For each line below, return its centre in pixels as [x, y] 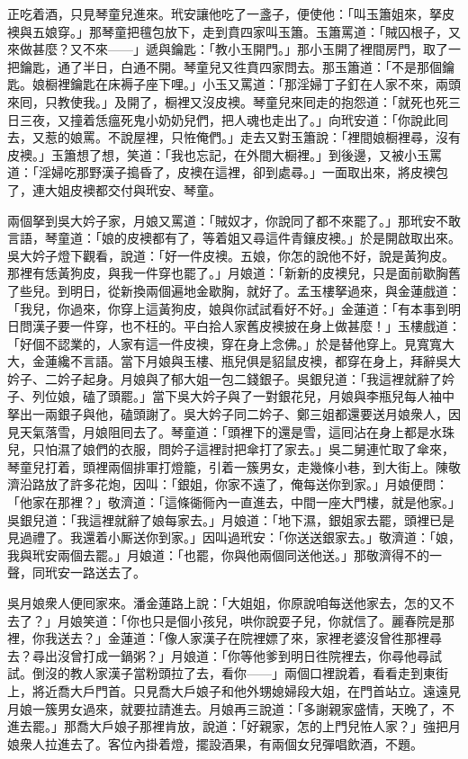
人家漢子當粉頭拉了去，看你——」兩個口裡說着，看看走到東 [259, 673]
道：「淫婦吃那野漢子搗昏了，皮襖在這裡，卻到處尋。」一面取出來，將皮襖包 [228, 172]
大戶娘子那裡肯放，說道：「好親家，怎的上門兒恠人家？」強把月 [274, 726]
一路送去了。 [108, 572]
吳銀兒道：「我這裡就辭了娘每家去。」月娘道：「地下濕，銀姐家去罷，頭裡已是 [231, 519]
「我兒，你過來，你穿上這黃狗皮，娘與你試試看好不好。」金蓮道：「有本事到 [228, 308]
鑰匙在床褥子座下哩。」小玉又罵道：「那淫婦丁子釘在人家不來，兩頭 [265, 84]
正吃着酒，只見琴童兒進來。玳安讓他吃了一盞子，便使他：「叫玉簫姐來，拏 [225, 13]
